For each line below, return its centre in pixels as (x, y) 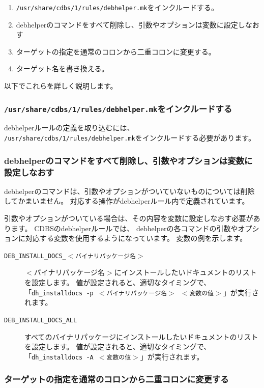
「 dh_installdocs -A (59, 356)
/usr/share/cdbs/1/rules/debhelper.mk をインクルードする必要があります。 (130, 137)
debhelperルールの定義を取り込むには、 (69, 128)
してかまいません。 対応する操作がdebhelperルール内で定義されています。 (127, 201)
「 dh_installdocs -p (59, 292)
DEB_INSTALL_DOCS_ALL (41, 320)
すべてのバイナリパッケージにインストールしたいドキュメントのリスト (141, 336)
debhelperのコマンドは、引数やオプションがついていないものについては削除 (129, 191)
